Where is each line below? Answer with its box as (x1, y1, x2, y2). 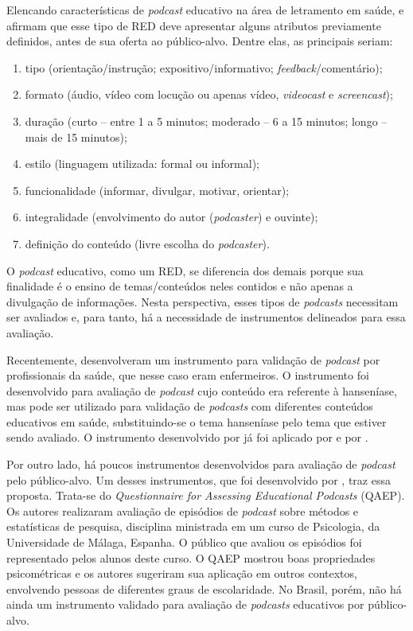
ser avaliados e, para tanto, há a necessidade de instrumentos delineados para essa (6, 309, 406, 325)
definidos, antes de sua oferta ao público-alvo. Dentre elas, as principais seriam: (6, 33, 393, 49)
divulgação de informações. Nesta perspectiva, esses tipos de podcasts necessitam (6, 293, 399, 310)
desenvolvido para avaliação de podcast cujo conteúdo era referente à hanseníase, (6, 382, 397, 399)
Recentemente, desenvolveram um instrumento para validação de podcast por (6, 351, 380, 368)
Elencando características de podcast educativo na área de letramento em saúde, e (6, 2, 404, 18)
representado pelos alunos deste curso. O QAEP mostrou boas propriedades (6, 549, 376, 566)
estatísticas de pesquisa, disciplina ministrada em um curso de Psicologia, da (6, 518, 380, 535)
